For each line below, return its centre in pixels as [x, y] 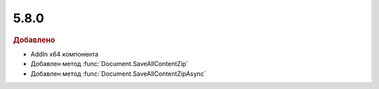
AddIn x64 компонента [65, 54]
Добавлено [34, 40]
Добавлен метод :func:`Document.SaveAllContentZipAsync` [118, 74]
